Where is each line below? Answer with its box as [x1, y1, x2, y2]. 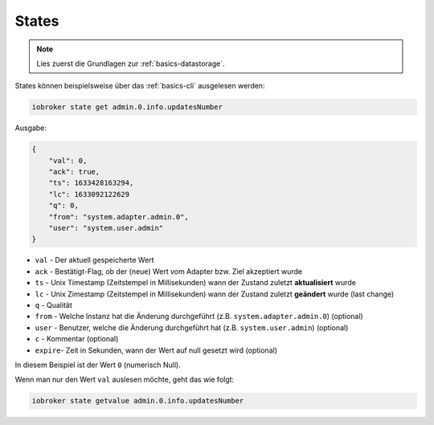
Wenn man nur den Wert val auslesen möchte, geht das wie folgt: [14, 374, 235, 385]
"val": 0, [48, 156, 88, 165]
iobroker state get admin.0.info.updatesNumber [31, 103, 223, 112]
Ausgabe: [14, 123, 47, 133]
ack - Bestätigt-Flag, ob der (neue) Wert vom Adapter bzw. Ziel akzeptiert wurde [35, 266, 303, 276]
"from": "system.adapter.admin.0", [48, 212, 189, 221]
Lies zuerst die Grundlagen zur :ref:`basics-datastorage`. [36, 59, 225, 68]
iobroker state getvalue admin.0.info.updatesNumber [31, 396, 244, 406]
